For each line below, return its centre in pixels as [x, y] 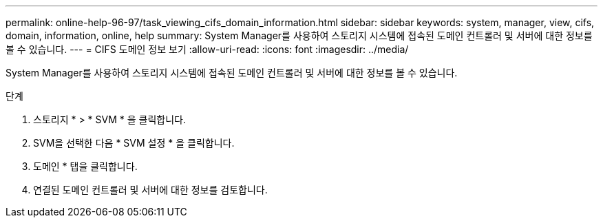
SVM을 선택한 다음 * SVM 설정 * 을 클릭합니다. [134, 143]
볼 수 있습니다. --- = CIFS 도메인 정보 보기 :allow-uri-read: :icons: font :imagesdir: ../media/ [207, 49]
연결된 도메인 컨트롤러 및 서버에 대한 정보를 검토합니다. [150, 190]
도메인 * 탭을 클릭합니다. [85, 166]
